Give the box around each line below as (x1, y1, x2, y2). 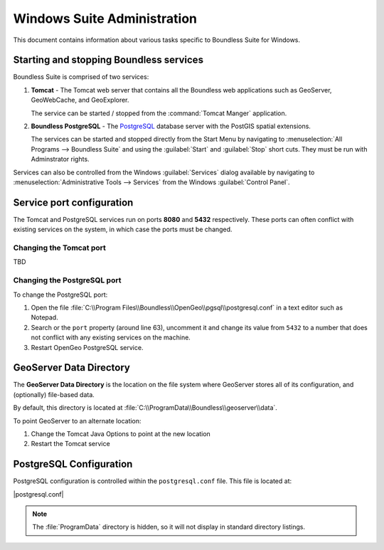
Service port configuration (13, 196, 134, 208)
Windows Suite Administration (13, 11, 197, 26)
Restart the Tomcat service (31, 440, 110, 448)
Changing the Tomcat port (13, 243, 107, 253)
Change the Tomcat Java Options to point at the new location (31, 429, 211, 438)
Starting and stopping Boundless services (13, 54, 204, 66)
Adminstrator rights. (31, 155, 90, 164)
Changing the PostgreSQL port (13, 275, 122, 285)
